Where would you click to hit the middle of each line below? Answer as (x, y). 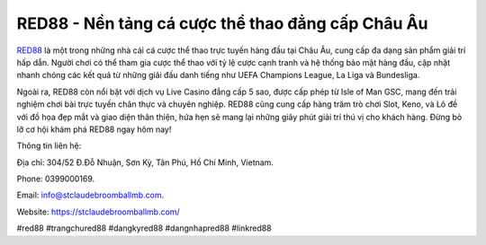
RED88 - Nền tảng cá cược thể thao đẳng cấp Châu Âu (222, 23)
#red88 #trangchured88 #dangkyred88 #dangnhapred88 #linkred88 (144, 228)
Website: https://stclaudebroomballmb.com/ (98, 212)
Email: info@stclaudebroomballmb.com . (90, 195)
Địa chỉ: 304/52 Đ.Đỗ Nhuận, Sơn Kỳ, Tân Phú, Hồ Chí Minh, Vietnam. (145, 162)
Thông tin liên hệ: (49, 146)
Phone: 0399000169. (56, 179)
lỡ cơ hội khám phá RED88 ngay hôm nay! (94, 129)
